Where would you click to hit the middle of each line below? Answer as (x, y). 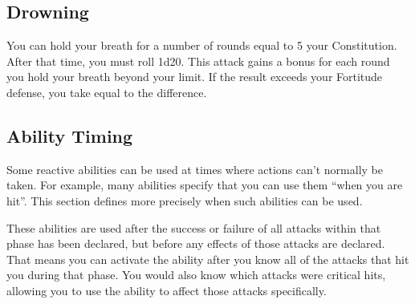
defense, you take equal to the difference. (107, 92)
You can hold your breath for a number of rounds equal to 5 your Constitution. (202, 45)
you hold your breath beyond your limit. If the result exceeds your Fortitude (195, 77)
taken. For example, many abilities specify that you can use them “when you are (205, 185)
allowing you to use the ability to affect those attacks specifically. (167, 290)
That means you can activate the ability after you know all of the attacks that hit (208, 259)
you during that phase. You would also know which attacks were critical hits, (196, 275)
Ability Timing (70, 135)
